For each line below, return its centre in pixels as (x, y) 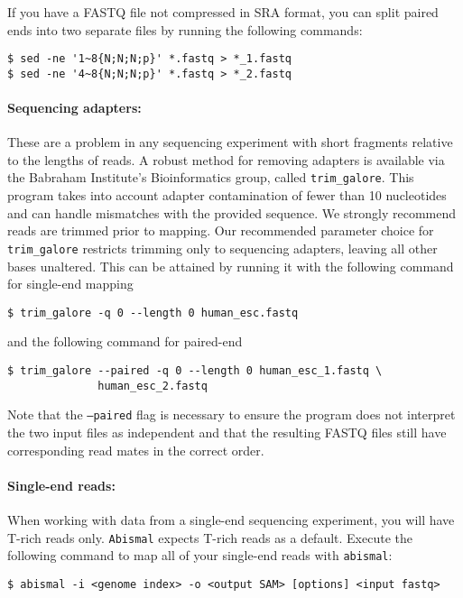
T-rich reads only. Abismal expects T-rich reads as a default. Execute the (210, 537)
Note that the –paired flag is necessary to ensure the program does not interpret (231, 414)
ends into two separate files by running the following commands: (185, 29)
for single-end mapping (70, 284)
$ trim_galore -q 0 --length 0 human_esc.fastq (153, 313)
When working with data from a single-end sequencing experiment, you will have (231, 519)
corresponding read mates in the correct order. (136, 450)
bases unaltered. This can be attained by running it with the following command (231, 266)
